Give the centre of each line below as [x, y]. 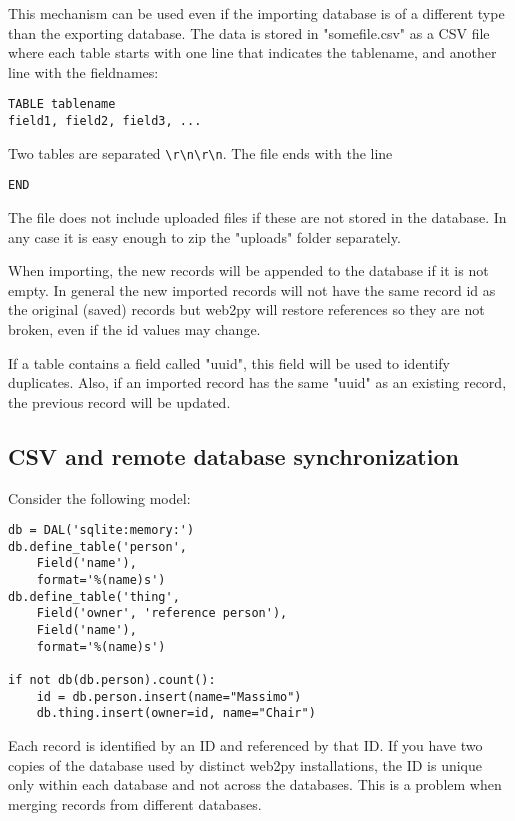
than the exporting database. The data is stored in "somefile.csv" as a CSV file [249, 32]
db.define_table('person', [97, 546]
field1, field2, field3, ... [105, 121]
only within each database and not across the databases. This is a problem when [255, 784]
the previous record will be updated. [119, 401]
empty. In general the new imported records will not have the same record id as [252, 289]
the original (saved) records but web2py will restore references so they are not [246, 309]
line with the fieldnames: [83, 71]
